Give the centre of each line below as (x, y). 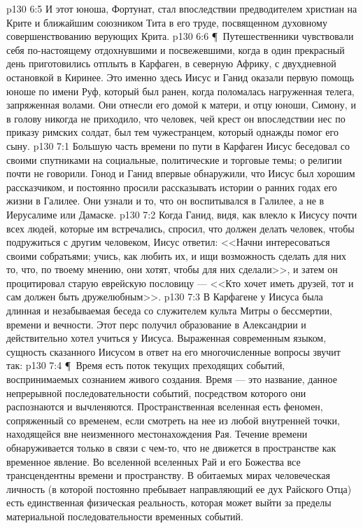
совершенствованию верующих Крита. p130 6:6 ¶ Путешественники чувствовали (180, 36)
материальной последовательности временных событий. (125, 516)
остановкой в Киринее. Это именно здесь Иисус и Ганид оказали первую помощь (180, 77)
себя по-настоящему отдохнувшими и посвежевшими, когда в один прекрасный (176, 49)
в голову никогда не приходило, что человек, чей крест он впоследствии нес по (176, 118)
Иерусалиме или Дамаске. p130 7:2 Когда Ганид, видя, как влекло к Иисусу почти (182, 214)
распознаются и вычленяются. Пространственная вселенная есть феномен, (165, 407)
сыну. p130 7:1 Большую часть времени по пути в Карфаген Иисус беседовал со (178, 145)
